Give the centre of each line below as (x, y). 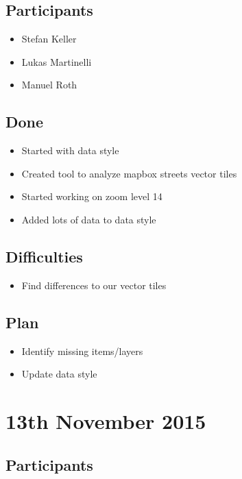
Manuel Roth (49, 85)
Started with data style (70, 150)
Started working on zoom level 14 (92, 196)
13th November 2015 (106, 420)
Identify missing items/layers (82, 351)
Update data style (59, 374)
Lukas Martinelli (57, 61)
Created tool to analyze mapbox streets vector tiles (129, 173)
